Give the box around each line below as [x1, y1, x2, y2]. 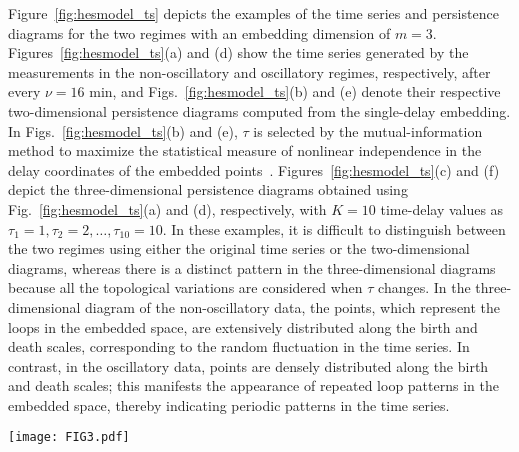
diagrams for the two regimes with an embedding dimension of [8, 22, 391, 43]
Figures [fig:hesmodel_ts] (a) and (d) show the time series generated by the [8, 42, 469, 63]
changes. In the [378, 277, 471, 298]
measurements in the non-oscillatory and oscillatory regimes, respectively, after [8, 61, 491, 82]
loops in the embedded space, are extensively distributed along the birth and [8, 316, 478, 337]
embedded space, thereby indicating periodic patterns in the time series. [8, 394, 450, 415]
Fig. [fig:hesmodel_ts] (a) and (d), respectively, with [8, 198, 327, 219]
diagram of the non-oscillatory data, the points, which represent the [85, 296, 501, 317]
